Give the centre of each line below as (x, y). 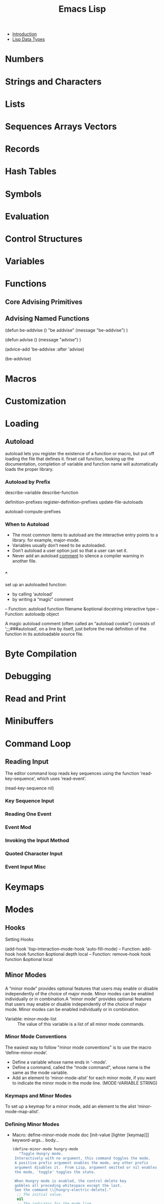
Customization (35, 401)
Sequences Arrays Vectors (61, 126)
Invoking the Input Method (37, 841)
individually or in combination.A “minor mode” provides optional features (78, 999)
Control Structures (44, 239)
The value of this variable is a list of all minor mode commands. (81, 1024)
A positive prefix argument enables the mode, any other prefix (81, 1163)
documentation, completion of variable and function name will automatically (82, 464)
